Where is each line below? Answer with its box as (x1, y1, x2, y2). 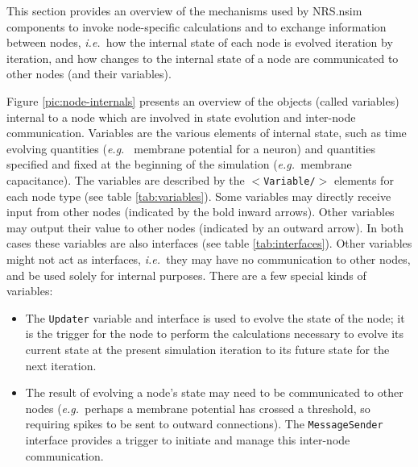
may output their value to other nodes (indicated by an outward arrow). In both (6, 219, 404, 236)
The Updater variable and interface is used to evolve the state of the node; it (25, 309, 405, 326)
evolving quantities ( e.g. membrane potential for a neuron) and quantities (6, 140, 375, 156)
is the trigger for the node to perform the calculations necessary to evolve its (25, 325, 404, 342)
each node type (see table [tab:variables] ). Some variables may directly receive (6, 187, 391, 204)
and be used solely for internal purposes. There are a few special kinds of (6, 266, 366, 283)
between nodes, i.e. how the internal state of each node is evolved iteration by (6, 34, 393, 51)
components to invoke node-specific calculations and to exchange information (6, 18, 387, 35)
